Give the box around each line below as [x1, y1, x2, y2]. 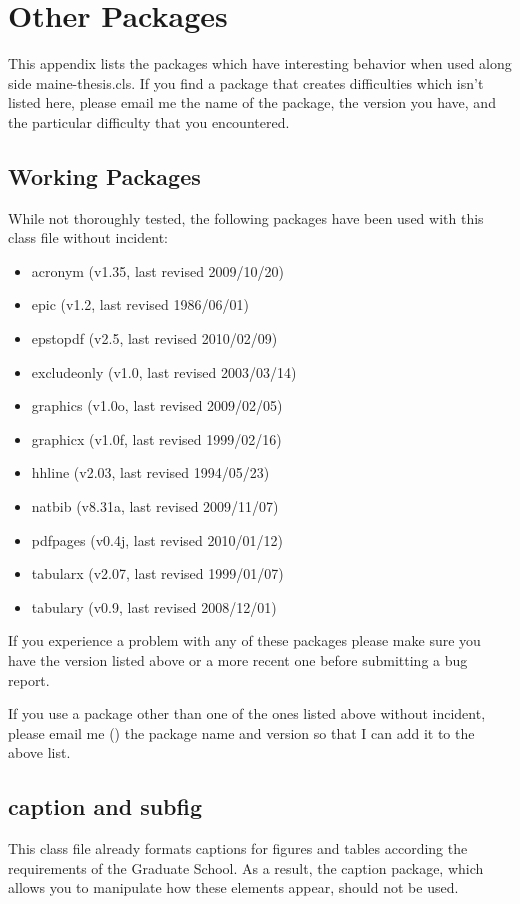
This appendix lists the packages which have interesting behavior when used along [8, 53, 512, 74]
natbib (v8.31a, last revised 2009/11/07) [31, 496, 279, 517]
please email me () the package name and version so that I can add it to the [8, 722, 475, 743]
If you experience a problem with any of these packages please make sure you [8, 630, 481, 651]
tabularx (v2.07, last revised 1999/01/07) [31, 563, 284, 584]
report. [8, 669, 50, 690]
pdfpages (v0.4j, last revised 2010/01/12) [31, 529, 283, 550]
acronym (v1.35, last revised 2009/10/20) [31, 260, 285, 281]
